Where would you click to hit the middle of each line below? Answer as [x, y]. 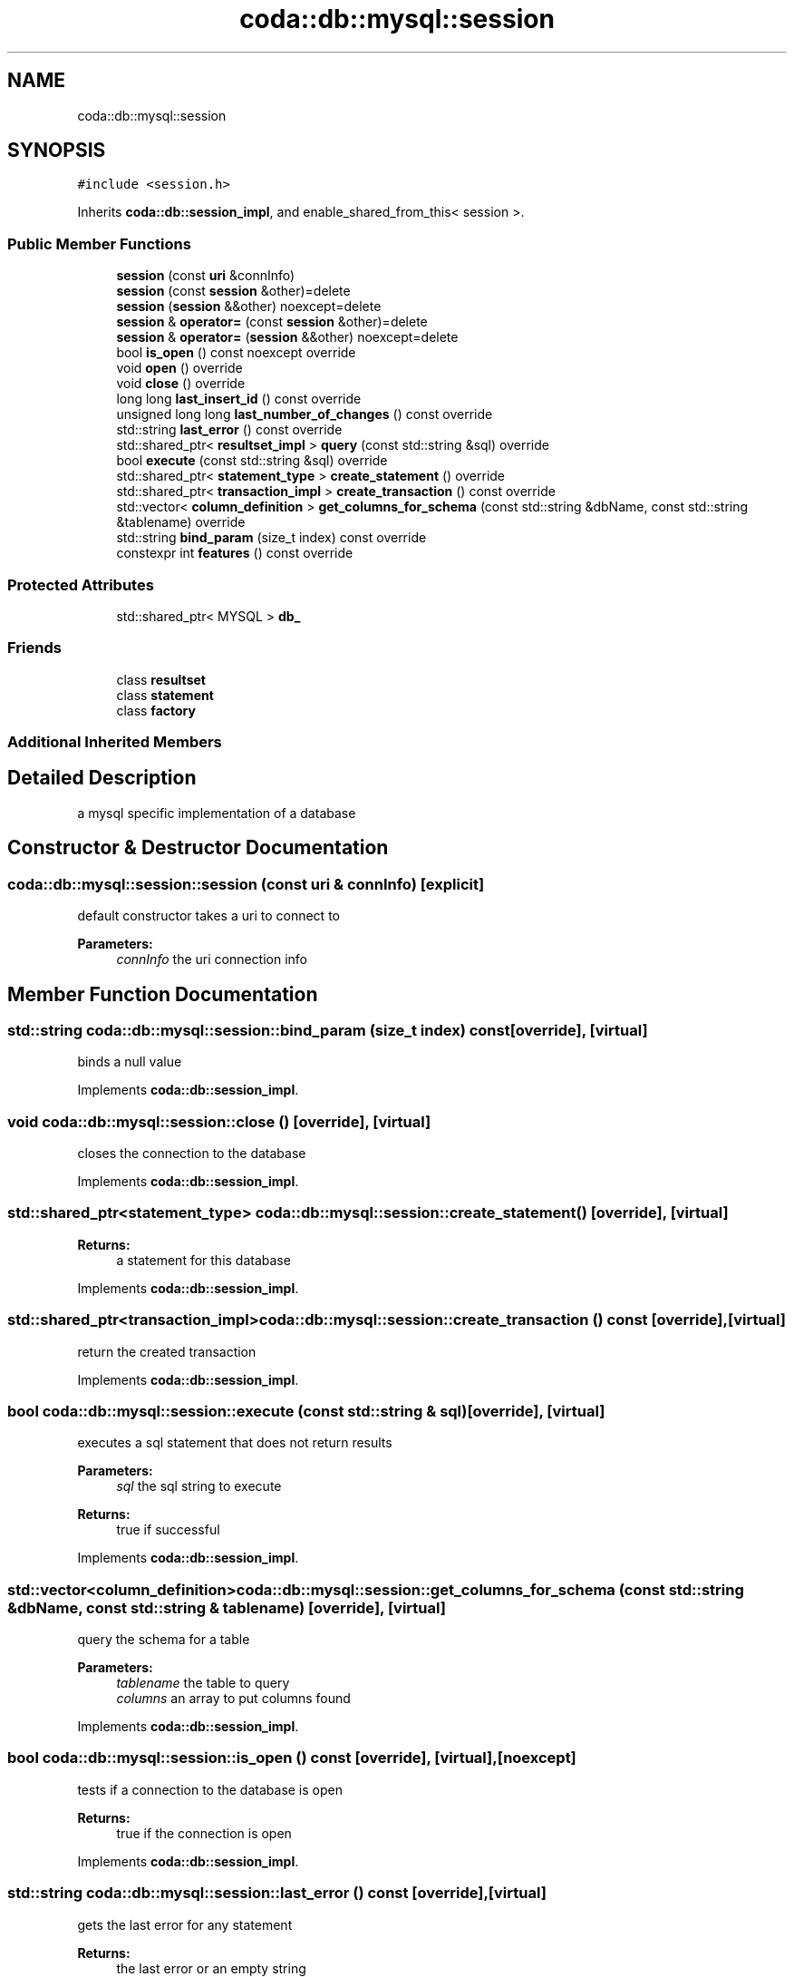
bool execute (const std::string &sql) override [252, 461]
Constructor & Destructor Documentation [198, 848]
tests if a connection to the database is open [210, 1789]
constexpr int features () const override [235, 553]
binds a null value [130, 1062]
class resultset [161, 679]
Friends [34, 648]
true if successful [168, 1530]
